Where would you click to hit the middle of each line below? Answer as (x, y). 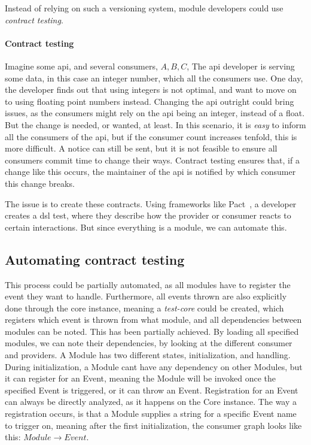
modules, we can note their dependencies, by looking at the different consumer (149, 343)
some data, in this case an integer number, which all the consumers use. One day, (154, 78)
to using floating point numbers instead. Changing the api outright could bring (150, 101)
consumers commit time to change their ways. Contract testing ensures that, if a (152, 160)
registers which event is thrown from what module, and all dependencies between (153, 320)
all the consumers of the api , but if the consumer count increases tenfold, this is (151, 136)
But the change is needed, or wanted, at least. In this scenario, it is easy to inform (155, 124)
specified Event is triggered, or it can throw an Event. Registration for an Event (152, 390)
